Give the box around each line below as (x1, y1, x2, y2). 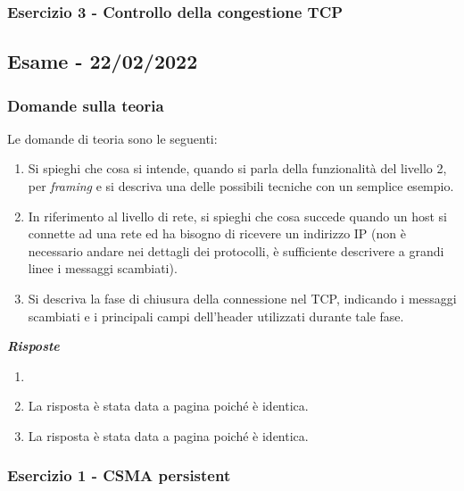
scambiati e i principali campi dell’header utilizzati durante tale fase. (28, 306, 404, 325)
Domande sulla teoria (7, 94, 164, 116)
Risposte (7, 337, 60, 355)
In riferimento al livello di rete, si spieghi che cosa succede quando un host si (28, 206, 447, 225)
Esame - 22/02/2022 (7, 47, 198, 75)
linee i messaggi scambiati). (28, 259, 178, 278)
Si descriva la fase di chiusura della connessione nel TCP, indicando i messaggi (28, 289, 457, 307)
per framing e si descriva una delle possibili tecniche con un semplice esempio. (28, 177, 454, 196)
